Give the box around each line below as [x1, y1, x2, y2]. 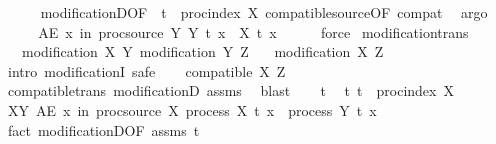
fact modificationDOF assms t [7, 119, 200, 140]
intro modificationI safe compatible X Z [7, 60, 286, 81]
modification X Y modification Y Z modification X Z [21, 41, 384, 62]
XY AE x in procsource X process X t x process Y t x [7, 99, 377, 120]
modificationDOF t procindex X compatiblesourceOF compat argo [40, 2, 488, 22]
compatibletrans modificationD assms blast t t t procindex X [7, 80, 454, 101]
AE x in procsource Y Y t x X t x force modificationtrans [38, 21, 469, 42]
